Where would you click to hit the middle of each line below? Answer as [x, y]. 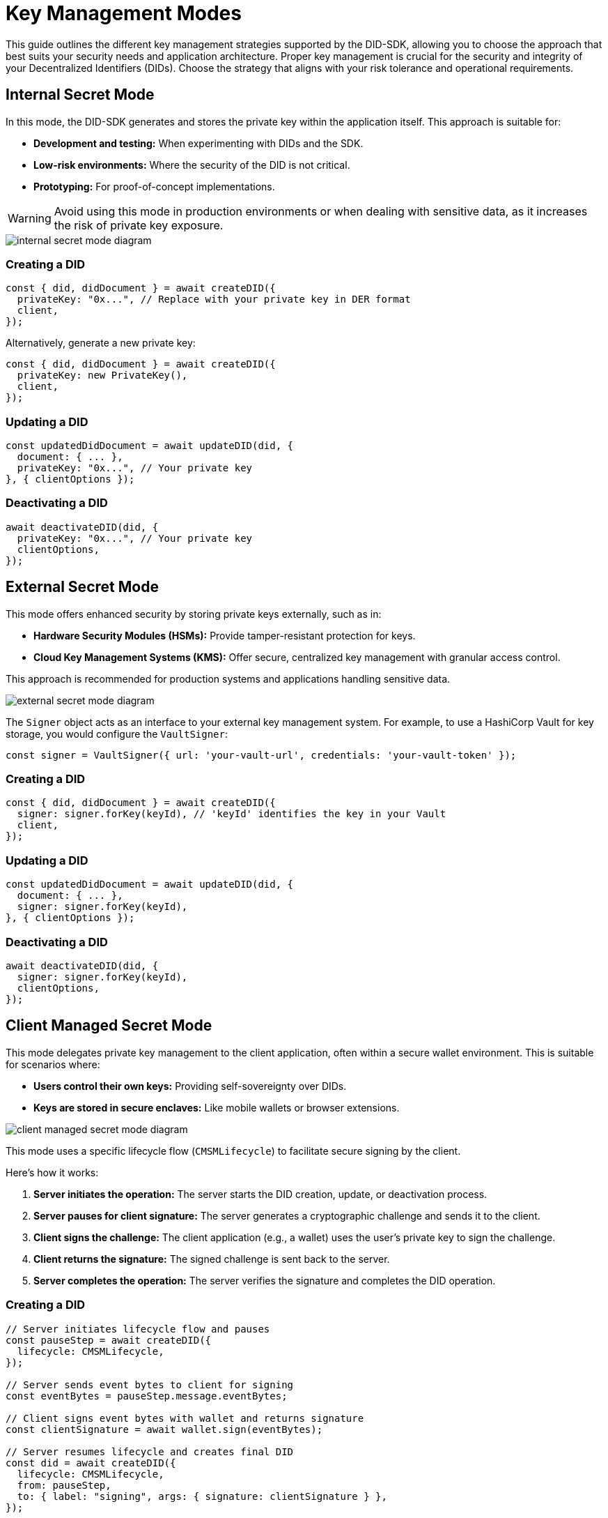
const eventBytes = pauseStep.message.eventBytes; [147, 1396]
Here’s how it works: [52, 1172]
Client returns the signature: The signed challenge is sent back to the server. [212, 1259]
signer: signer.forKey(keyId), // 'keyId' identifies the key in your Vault [232, 814]
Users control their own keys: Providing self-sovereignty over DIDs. [190, 1086]
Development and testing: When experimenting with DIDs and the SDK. [198, 143]
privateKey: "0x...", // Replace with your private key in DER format [214, 299]
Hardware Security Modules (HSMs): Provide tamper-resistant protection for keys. [225, 635]
